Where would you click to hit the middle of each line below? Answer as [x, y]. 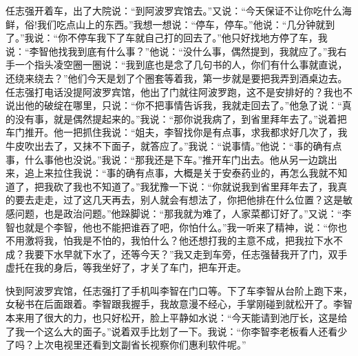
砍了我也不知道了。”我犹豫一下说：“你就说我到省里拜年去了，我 [196, 186]
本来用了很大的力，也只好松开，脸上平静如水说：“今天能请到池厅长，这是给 [177, 318]
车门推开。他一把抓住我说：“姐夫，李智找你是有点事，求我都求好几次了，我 [177, 132]
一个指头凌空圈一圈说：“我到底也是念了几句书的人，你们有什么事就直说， [181, 65]
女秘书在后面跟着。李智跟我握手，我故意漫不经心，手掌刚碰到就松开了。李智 [179, 304]
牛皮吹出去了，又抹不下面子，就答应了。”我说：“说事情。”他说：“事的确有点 [174, 145]
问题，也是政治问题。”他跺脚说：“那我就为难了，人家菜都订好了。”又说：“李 [183, 213]
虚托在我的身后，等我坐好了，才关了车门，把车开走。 [126, 267]
